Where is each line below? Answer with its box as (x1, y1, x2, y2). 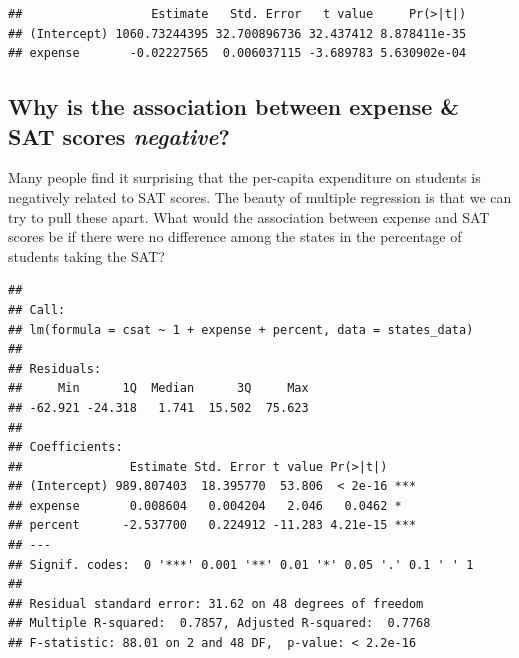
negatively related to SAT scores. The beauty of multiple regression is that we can (8, 186, 512, 207)
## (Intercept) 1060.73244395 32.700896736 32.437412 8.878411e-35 (8, 26, 467, 41)
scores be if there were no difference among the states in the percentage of (8, 226, 462, 247)
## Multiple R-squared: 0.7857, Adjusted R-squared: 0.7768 (8, 616, 431, 631)
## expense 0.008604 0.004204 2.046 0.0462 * (8, 498, 402, 513)
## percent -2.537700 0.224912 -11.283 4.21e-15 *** (8, 518, 417, 533)
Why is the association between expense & (8, 91, 460, 122)
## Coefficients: (8, 440, 123, 455)
